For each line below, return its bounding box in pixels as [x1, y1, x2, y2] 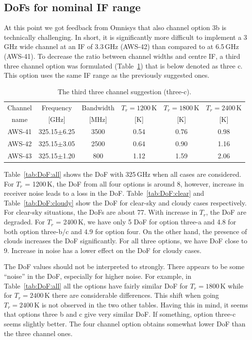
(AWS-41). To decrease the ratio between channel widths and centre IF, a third [4, 51, 240, 61]
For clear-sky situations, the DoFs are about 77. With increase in [4, 207, 198, 217]
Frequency [41, 102, 72, 112]
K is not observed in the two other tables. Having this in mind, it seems [34, 299, 248, 309]
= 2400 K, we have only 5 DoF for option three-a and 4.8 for [56, 217, 236, 227]
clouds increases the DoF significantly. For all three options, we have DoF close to [4, 236, 248, 246]
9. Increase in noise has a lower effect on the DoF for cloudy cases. [4, 245, 202, 255]
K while [220, 280, 244, 290]
